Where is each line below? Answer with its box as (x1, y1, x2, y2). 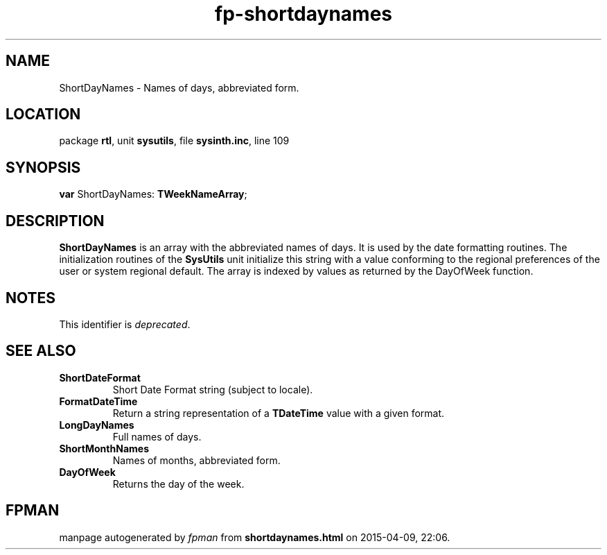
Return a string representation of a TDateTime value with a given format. (112, 407, 445, 419)
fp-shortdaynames (215, 2, 392, 26)
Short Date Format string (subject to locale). (112, 383, 313, 395)
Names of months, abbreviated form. (112, 454, 281, 466)
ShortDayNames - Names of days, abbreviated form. (59, 81, 299, 94)
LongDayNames (59, 418, 134, 431)
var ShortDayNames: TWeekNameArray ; (59, 188, 247, 200)
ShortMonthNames (59, 442, 149, 454)
